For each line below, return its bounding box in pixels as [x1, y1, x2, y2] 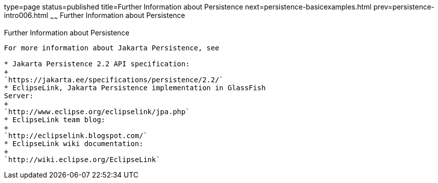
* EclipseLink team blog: [4, 115, 106, 124]
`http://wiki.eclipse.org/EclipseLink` [4, 155, 160, 164]
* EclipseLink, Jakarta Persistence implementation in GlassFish [4, 83, 266, 92]
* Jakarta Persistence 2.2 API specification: [4, 59, 190, 68]
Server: [4, 91, 34, 100]
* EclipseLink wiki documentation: [4, 139, 144, 148]
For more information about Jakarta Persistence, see [4, 43, 219, 52]
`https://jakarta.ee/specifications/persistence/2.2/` [4, 75, 224, 84]
